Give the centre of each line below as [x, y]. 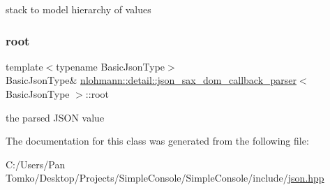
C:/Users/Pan [36, 164]
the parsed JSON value [55, 117]
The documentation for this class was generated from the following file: [157, 141]
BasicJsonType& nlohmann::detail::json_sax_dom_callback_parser [151, 80]
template [24, 66]
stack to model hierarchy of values [78, 9]
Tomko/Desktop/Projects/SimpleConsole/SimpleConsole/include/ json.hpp [165, 178]
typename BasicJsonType [111, 66]
